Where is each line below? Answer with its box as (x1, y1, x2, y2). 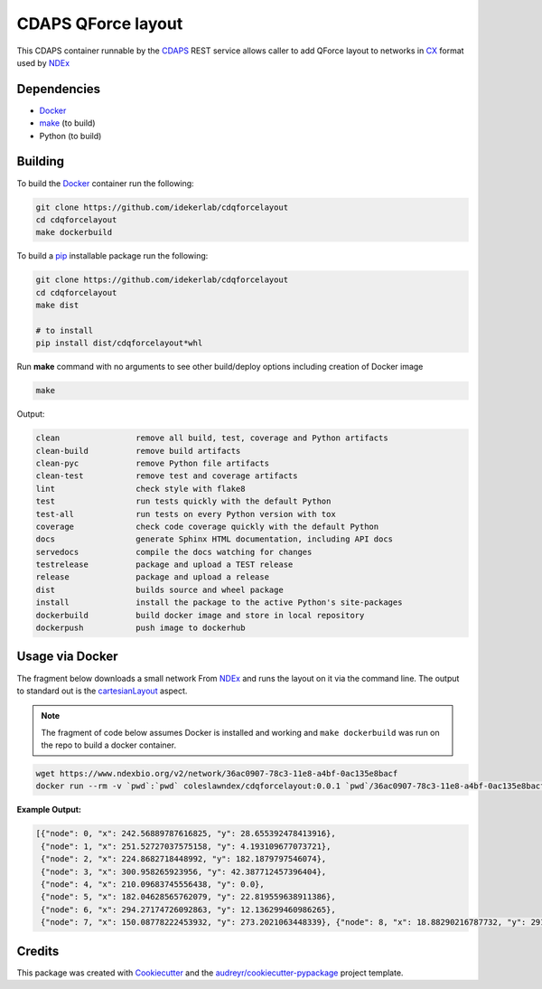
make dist (35, 300, 79, 311)
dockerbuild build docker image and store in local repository (35, 610, 365, 620)
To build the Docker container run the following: (16, 177, 194, 189)
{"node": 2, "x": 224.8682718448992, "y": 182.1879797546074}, (41, 854, 327, 864)
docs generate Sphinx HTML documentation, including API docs (35, 534, 393, 544)
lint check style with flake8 (35, 484, 246, 494)
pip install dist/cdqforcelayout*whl (35, 338, 203, 348)
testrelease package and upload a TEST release (35, 560, 294, 570)
